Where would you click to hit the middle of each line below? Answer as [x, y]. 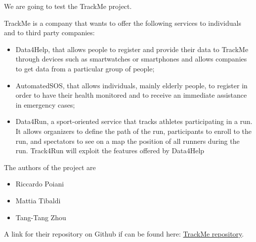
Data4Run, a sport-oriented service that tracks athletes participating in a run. [134, 121]
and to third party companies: [49, 32]
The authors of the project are [50, 167]
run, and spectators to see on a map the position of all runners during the [128, 141]
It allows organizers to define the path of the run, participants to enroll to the [134, 131]
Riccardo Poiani [40, 184]
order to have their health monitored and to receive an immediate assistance [131, 95]
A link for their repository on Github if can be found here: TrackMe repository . [124, 234]
